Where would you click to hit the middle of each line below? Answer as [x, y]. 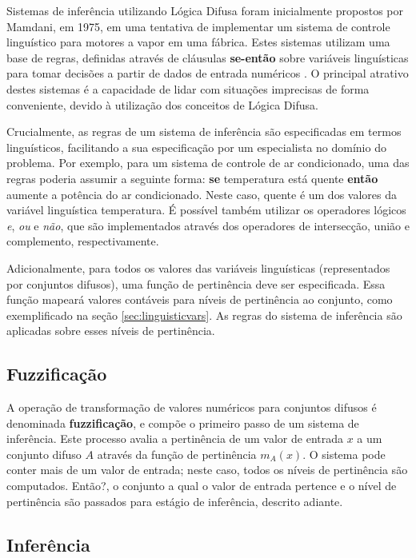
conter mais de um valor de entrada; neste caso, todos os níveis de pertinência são [207, 470]
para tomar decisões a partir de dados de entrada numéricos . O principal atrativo [208, 73]
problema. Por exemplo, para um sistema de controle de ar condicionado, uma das [208, 163]
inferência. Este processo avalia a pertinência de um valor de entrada [175, 438]
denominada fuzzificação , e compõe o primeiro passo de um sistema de [183, 422]
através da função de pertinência [177, 454]
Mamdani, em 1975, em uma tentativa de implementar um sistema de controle [198, 26]
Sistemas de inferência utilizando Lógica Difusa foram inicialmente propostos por [205, 10]
